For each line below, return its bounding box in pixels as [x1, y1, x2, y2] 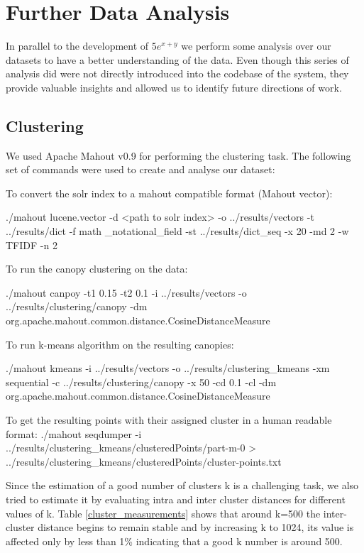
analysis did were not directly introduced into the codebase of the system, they [6, 66, 349, 81]
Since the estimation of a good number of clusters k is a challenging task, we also [6, 478, 359, 493]
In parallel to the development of [6, 38, 149, 53]
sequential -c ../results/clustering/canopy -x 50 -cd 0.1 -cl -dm [6, 374, 277, 389]
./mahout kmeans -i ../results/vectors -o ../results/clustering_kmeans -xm [6, 361, 330, 376]
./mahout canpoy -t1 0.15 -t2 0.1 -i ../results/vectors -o [6, 285, 247, 300]
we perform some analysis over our [181, 38, 331, 53]
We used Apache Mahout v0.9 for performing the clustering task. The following [6, 148, 351, 163]
